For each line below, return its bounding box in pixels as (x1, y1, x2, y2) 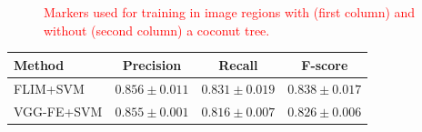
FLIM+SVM (14, 78, 85, 97)
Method (14, 55, 65, 74)
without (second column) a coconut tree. (44, 20, 270, 39)
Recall (218, 55, 258, 74)
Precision (122, 55, 182, 74)
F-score (301, 55, 348, 74)
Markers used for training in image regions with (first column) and (44, 3, 416, 22)
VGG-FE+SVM (14, 101, 103, 120)
